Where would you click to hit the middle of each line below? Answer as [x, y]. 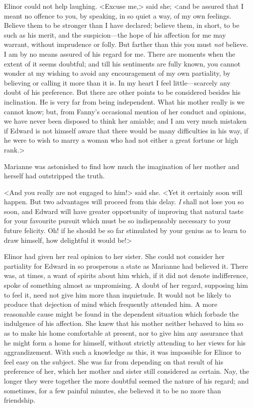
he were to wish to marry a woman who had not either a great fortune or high [121, 140]
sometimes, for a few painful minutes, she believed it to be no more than [113, 390]
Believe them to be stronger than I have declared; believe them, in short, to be [122, 25]
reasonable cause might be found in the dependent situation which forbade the [121, 313]
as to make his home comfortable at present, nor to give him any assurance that [124, 333]
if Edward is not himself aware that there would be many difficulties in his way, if [126, 130]
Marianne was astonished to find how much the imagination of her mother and [122, 166]
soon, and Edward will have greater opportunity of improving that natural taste [124, 211]
